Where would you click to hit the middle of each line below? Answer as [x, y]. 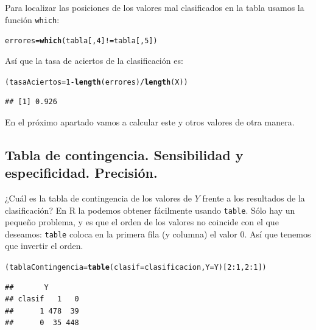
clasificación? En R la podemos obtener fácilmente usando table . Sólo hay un [150, 210]
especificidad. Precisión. [81, 173]
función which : [32, 19]
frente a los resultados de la [254, 198]
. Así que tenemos [278, 233]
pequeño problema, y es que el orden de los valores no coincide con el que [142, 222]
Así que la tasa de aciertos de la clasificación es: [94, 60]
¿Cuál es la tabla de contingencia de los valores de [99, 198]
